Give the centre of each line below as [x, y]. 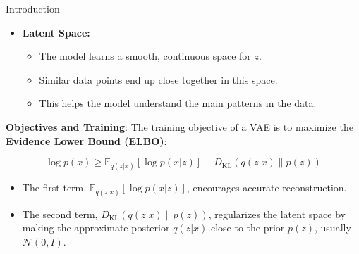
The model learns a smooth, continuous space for [145, 56]
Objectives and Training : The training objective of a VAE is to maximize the [179, 126]
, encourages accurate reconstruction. [267, 188]
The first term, [54, 188]
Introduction [33, 8]
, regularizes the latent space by [277, 214]
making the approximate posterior [96, 228]
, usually [333, 228]
